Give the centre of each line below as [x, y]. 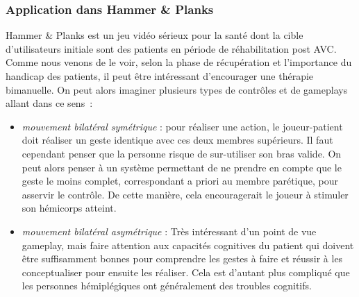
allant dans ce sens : [49, 103]
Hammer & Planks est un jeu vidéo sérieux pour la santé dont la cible [155, 35]
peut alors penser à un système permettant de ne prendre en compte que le [182, 167]
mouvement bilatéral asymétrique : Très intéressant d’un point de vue [169, 231]
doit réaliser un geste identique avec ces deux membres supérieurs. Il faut [177, 140]
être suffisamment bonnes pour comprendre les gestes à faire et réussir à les [182, 258]
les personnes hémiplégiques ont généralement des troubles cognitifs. [167, 286]
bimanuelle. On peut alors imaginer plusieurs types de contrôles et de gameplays [177, 89]
